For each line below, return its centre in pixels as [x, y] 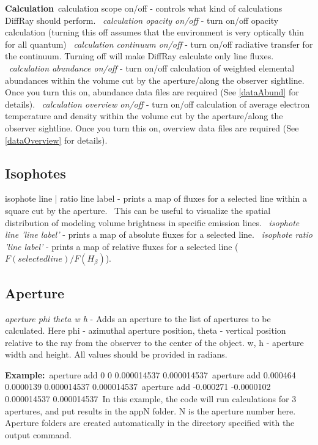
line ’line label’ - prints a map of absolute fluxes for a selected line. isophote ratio [159, 234]
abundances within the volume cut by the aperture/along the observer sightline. [155, 80]
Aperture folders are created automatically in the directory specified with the [150, 423]
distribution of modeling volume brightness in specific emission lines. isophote [152, 222]
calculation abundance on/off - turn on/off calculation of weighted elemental [152, 68]
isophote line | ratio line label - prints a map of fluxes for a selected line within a [156, 198]
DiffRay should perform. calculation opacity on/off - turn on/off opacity [142, 20]
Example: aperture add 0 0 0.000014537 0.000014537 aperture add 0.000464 [150, 374]
